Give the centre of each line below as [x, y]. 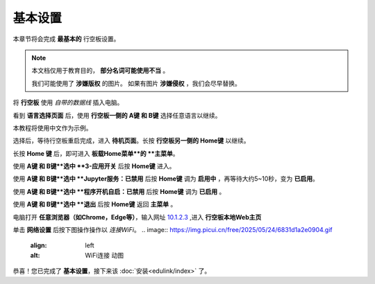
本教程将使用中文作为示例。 [52, 127]
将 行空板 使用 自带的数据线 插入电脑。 [68, 103]
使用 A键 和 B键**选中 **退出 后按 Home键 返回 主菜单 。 [95, 204]
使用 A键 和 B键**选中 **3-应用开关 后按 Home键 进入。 [94, 166]
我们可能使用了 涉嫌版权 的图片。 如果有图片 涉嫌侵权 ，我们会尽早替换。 [136, 83]
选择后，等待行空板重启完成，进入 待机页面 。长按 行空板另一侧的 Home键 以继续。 [131, 141]
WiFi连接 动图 [105, 255]
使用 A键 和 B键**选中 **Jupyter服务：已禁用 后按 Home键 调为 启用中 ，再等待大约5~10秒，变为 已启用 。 [166, 179]
